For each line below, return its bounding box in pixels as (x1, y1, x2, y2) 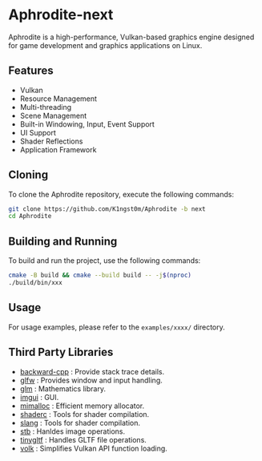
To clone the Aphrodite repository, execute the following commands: (8, 189, 235, 199)
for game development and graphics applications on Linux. (8, 40, 203, 50)
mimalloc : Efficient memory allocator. (19, 401, 145, 410)
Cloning (8, 168, 49, 182)
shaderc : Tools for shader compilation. (19, 409, 150, 419)
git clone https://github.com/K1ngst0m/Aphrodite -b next (8, 204, 206, 213)
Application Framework (19, 144, 97, 154)
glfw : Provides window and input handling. (19, 375, 163, 385)
